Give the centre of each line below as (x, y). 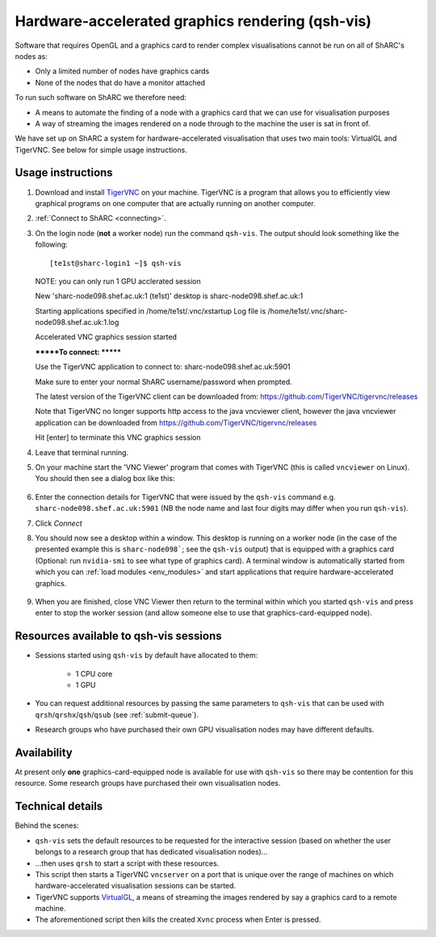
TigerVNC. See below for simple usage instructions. (101, 150)
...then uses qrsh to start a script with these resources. (127, 863)
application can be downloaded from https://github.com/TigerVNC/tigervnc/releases (176, 422)
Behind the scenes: (47, 825)
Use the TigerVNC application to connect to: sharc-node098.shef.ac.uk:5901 (163, 367)
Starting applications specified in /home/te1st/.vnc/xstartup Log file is (151, 310)
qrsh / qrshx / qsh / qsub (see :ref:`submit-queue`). (117, 715)
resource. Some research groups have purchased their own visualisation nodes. (148, 783)
